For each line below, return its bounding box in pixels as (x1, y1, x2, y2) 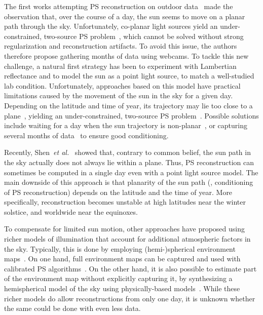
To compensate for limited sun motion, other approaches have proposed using (4, 223, 245, 234)
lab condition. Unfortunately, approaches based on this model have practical (4, 80, 241, 91)
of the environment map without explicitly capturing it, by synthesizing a (4, 273, 233, 284)
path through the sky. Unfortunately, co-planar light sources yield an (4, 21, 218, 31)
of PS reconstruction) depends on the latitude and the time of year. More (4, 186, 233, 197)
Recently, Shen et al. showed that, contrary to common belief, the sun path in (4, 147, 251, 158)
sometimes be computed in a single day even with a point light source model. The (4, 167, 258, 177)
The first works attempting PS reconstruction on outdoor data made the (4, 1, 233, 11)
